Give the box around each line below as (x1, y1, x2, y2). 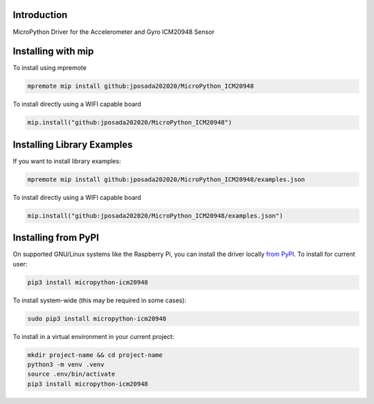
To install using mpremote (12, 64, 87, 72)
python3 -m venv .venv (27, 360, 105, 369)
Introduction (12, 9, 68, 21)
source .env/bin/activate (27, 370, 116, 378)
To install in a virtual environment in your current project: (12, 332, 175, 340)
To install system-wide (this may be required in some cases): (12, 296, 187, 304)
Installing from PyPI (12, 232, 100, 244)
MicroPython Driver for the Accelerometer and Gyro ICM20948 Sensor (12, 28, 215, 36)
